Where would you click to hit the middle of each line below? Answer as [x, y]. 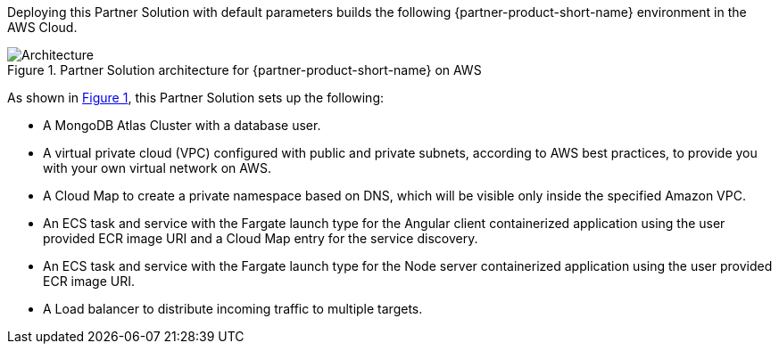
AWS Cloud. [42, 27]
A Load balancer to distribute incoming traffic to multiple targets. [233, 309]
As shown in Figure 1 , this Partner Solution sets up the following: [195, 98]
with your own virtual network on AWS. [157, 168]
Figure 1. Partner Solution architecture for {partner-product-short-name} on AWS [244, 70]
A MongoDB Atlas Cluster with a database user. [182, 125]
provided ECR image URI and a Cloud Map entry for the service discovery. [261, 238]
